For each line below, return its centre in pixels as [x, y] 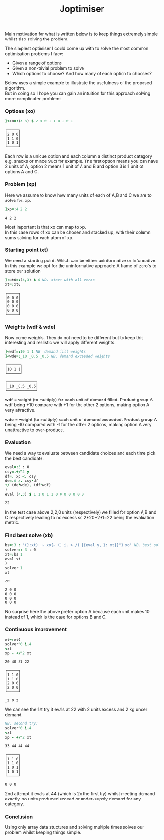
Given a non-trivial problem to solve [48, 68]
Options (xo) [20, 111]
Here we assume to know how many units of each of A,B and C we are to [79, 195]
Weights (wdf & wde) [30, 327]
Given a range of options [37, 63]
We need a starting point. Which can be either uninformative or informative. [81, 260]
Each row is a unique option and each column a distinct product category [79, 156]
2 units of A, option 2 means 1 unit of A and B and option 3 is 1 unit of [74, 166]
